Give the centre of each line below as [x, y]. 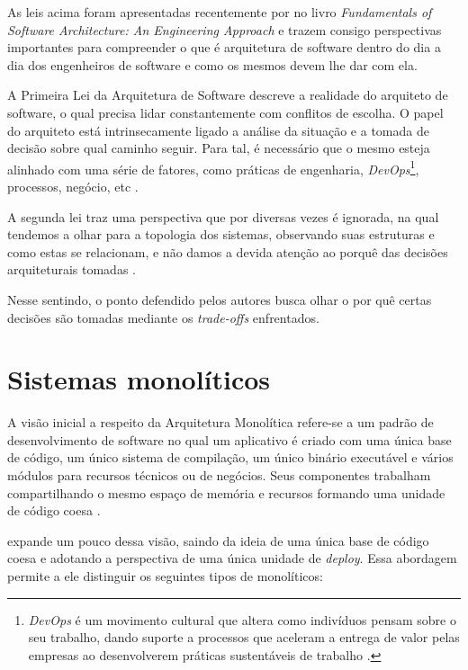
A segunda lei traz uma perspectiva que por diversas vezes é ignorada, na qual [223, 216]
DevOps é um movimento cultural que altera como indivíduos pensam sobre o [242, 619]
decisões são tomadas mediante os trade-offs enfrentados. [163, 317]
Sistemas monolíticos [139, 379]
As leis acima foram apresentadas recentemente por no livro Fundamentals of [220, 12]
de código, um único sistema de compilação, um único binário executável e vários [230, 457]
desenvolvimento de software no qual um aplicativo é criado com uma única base [229, 439]
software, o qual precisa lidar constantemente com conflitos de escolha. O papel [225, 112]
